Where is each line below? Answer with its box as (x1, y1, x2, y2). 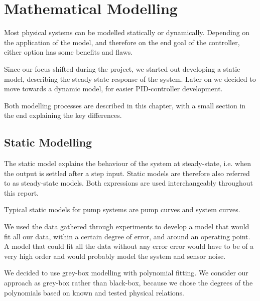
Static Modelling (4, 134, 92, 150)
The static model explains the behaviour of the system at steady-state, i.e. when (4, 158, 251, 169)
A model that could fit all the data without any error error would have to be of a (4, 241, 254, 251)
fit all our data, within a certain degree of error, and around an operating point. (4, 231, 250, 241)
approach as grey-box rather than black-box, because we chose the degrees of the (4, 277, 253, 288)
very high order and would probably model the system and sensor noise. (4, 250, 226, 261)
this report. (4, 187, 39, 198)
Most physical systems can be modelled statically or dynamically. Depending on (4, 27, 250, 38)
